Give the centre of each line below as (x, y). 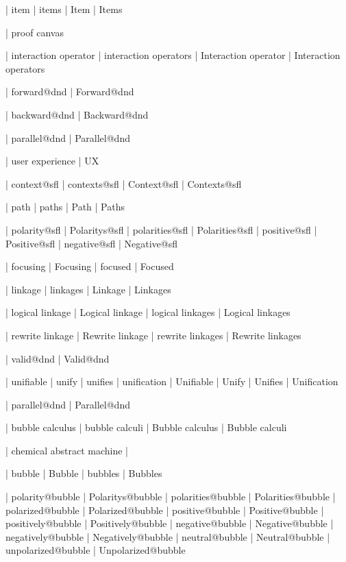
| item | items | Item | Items (64, 9)
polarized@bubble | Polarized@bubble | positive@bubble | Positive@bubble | (165, 510)
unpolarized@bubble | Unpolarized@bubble (96, 550)
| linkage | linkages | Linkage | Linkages (88, 289)
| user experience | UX (52, 161)
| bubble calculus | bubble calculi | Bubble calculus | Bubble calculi (146, 427)
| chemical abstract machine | (67, 450)
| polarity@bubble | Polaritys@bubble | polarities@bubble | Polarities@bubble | (171, 497)
